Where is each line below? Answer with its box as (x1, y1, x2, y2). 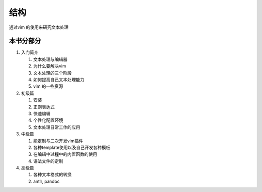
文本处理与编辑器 (33, 56, 67, 62)
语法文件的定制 (33, 158, 63, 164)
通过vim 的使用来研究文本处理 (9, 24, 69, 30)
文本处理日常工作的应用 (33, 124, 80, 130)
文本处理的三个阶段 (33, 70, 72, 76)
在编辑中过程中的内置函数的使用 (33, 151, 97, 157)
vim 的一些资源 (33, 83, 63, 89)
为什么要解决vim (33, 63, 66, 69)
